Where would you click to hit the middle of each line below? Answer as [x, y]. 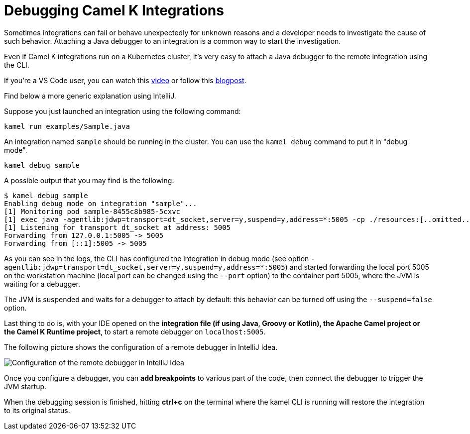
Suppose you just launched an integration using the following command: [122, 111]
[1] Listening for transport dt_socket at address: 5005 [117, 227]
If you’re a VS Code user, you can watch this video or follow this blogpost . [125, 80]
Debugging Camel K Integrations [114, 10]
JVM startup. [25, 386]
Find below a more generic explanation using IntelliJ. [90, 96]
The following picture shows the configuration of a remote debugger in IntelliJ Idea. [141, 347]
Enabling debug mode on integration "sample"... [101, 203]
